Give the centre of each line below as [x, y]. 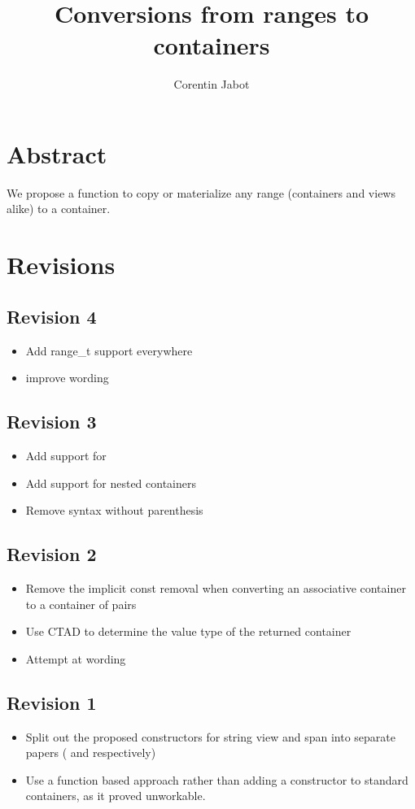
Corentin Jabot [212, 84]
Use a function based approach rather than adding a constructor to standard [217, 779]
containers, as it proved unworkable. [116, 796]
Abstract [57, 153]
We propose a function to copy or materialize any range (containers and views [201, 192]
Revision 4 [52, 316]
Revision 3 [52, 422]
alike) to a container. [59, 209]
